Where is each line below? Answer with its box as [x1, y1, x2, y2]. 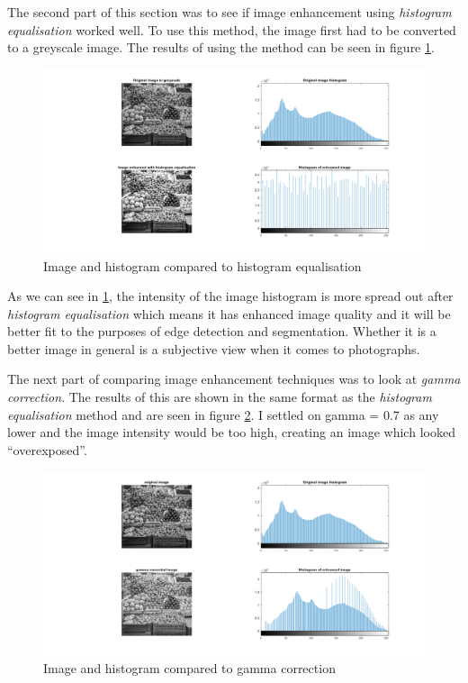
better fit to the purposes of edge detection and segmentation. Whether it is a [7, 322, 436, 341]
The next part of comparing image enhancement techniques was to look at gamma [7, 369, 461, 388]
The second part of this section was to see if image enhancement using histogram [7, 3, 452, 21]
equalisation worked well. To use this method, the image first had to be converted [7, 20, 456, 39]
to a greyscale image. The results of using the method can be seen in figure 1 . [7, 38, 435, 57]
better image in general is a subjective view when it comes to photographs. [7, 339, 420, 358]
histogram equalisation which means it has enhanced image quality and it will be [7, 304, 451, 323]
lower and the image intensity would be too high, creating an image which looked [7, 423, 455, 442]
